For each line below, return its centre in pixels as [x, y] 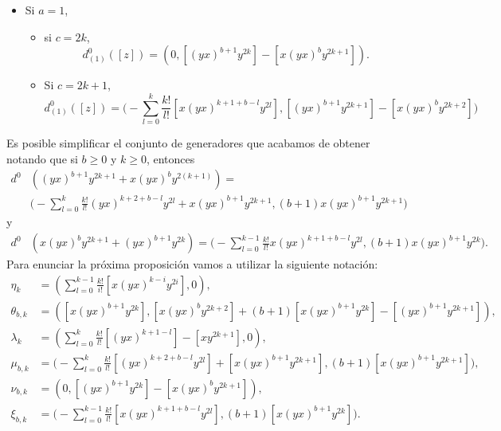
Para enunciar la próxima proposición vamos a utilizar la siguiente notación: [192, 264]
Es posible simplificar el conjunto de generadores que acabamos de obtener [188, 142]
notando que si [42, 158]
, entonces [170, 158]
